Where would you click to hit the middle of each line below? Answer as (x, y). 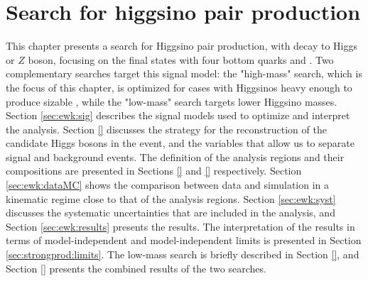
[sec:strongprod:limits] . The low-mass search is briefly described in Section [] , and (183, 254)
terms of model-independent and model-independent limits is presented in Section (184, 240)
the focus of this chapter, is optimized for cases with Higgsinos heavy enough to (179, 87)
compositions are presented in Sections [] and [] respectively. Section (154, 171)
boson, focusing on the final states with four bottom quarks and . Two (181, 59)
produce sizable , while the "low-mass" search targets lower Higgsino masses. (172, 101)
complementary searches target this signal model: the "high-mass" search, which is (184, 73)
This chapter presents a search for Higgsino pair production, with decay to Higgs (182, 46)
